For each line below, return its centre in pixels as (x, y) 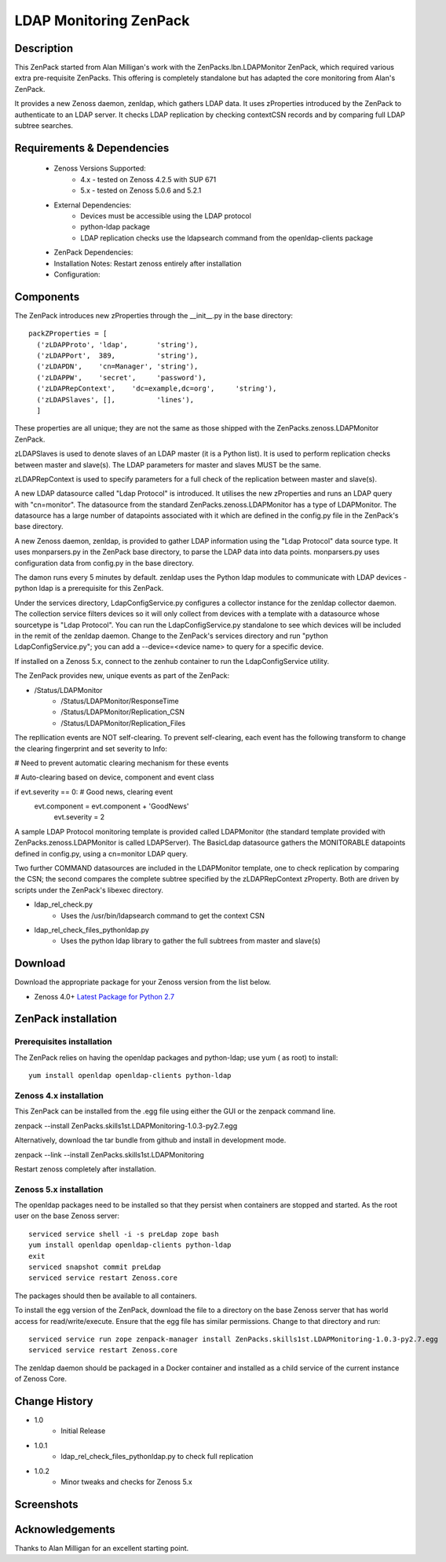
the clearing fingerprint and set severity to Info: (91, 748)
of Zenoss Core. (40, 1379)
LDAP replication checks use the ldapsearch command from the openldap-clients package (227, 238)
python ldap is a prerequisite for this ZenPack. (89, 588)
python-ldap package (115, 227)
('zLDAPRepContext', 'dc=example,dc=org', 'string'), (157, 389)
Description (44, 48)
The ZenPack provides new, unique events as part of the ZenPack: (122, 676)
